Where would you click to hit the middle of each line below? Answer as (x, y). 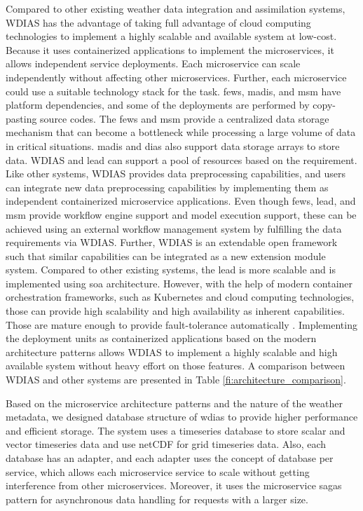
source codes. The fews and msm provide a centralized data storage (185, 118)
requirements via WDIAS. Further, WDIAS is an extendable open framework (172, 242)
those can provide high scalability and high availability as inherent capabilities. (175, 311)
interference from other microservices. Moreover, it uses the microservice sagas (174, 485)
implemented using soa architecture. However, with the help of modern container (179, 283)
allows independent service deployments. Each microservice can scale (153, 63)
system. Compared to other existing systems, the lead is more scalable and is (171, 270)
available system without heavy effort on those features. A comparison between (176, 366)
